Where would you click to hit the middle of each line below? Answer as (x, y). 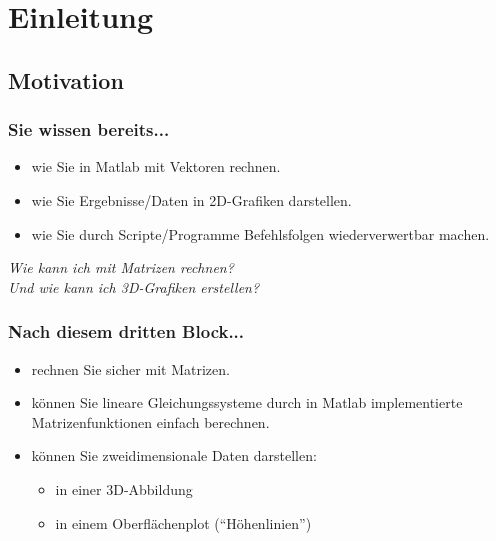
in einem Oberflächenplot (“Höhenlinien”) (183, 522)
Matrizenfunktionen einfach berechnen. (150, 421)
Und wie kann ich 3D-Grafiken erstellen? (134, 286)
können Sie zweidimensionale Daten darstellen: (174, 455)
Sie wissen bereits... (89, 129)
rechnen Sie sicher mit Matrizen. (130, 368)
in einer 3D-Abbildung (124, 488)
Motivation (66, 79)
